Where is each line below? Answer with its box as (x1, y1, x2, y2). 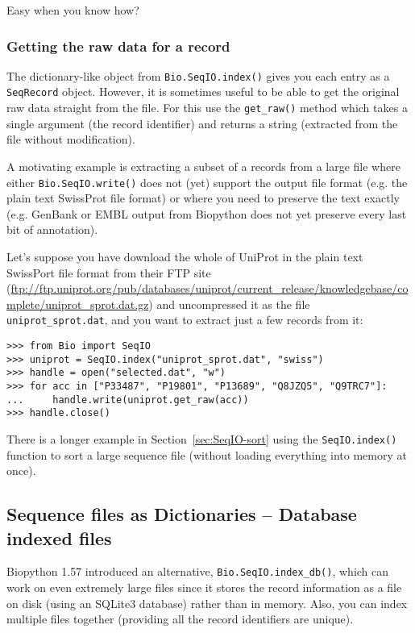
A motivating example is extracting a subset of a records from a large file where (6, 157, 400, 174)
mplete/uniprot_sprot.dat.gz (6, 295, 149, 312)
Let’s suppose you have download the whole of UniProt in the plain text (6, 248, 363, 264)
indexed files (6, 525, 112, 550)
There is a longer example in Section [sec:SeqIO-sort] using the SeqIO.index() (6, 430, 397, 447)
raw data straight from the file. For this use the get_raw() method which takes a (6, 99, 408, 116)
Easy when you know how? (6, 2, 139, 18)
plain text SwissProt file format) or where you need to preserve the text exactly (6, 189, 400, 206)
